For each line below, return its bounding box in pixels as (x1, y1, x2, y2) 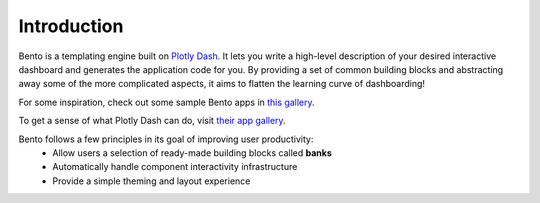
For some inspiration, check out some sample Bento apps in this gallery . (18, 96, 315, 108)
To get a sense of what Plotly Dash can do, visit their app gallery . (18, 115, 286, 127)
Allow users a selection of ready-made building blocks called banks (52, 146, 332, 159)
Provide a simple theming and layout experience (52, 175, 251, 187)
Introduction (18, 15, 124, 37)
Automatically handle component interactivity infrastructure (52, 161, 298, 173)
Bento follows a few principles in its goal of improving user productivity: (18, 133, 314, 145)
